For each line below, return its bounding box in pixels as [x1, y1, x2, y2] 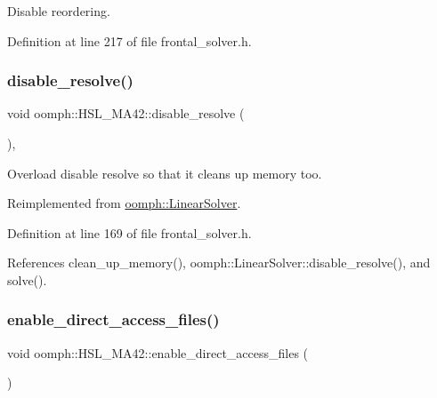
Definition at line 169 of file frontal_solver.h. [7, 223, 252, 242]
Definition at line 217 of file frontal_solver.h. [7, 31, 252, 50]
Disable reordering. [7, 2, 110, 20]
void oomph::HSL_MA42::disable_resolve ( [7, 104, 245, 123]
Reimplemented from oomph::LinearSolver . [7, 194, 241, 212]
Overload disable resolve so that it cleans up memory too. [7, 163, 322, 182]
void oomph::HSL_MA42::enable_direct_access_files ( [7, 343, 309, 362]
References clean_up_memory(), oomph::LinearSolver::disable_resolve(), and [7, 253, 431, 272]
